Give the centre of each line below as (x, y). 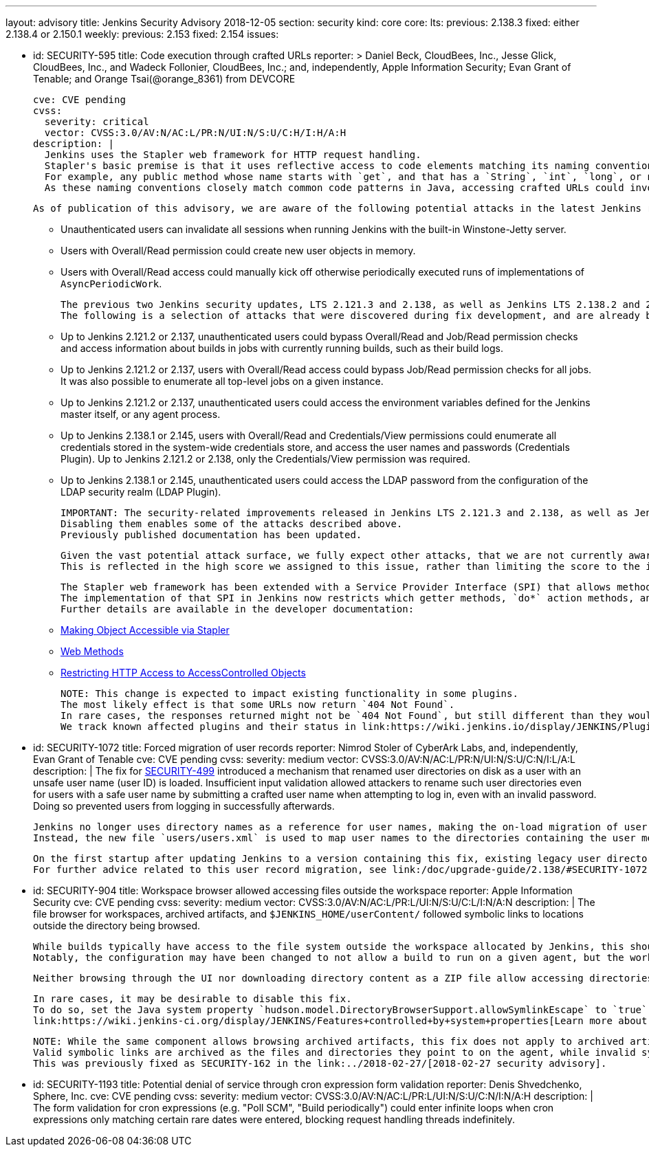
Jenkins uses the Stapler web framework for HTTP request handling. (233, 155)
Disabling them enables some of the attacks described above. (232, 524)
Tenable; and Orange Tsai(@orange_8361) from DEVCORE (164, 79)
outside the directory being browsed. (117, 926)
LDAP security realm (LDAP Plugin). (141, 492)
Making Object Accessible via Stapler (145, 630)
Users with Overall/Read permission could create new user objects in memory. (238, 251)
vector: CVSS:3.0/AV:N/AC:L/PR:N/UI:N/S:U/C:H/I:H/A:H (195, 133)
